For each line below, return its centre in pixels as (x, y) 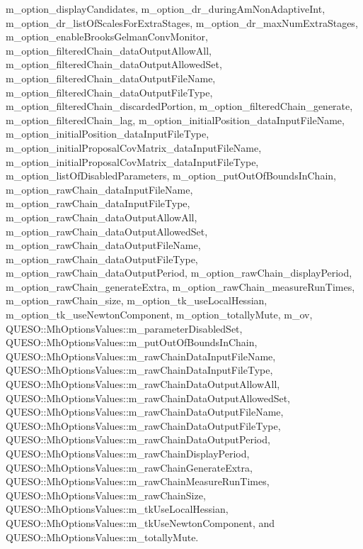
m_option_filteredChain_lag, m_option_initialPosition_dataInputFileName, (175, 120)
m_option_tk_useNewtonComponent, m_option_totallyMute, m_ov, (159, 315)
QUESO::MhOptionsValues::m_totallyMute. (102, 537)
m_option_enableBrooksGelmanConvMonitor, (107, 37)
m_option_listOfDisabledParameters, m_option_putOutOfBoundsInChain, (171, 176)
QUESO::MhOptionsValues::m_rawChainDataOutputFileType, (143, 425)
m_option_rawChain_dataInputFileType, (98, 203)
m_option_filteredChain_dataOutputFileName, (111, 78)
